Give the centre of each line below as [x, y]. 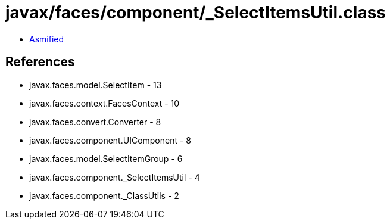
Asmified [47, 39]
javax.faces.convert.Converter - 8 [95, 122]
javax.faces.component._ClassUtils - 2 [104, 195]
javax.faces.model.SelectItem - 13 [96, 85]
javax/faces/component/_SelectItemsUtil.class [196, 13]
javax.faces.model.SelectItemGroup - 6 [106, 158]
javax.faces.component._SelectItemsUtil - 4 [115, 177]
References [40, 62]
